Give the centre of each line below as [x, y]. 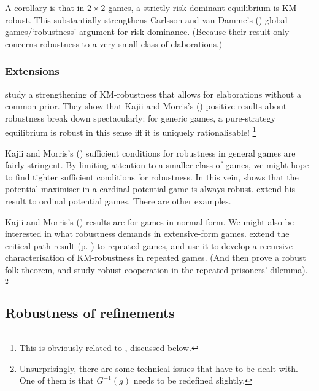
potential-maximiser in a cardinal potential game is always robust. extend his [150, 189]
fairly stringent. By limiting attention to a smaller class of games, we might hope [157, 165]
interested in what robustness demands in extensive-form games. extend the [147, 234]
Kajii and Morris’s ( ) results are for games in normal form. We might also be [149, 221]
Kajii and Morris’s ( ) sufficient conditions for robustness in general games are [150, 153]
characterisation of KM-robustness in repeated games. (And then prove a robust [156, 257]
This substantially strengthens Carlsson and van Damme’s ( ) [148, 19]
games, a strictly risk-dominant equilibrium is [194, 7]
